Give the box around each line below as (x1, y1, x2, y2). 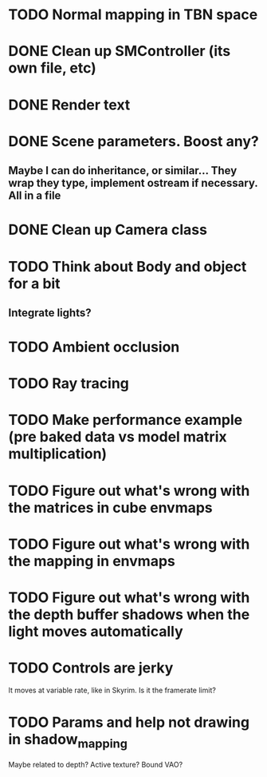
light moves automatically (8, 623, 183, 640)
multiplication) (8, 445, 108, 463)
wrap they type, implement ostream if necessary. (8, 176, 258, 190)
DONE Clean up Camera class (8, 221, 207, 239)
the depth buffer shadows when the (8, 605, 250, 624)
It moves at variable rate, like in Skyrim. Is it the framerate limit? (8, 685, 217, 695)
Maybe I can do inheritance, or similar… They (8, 164, 238, 177)
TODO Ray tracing (8, 375, 130, 393)
